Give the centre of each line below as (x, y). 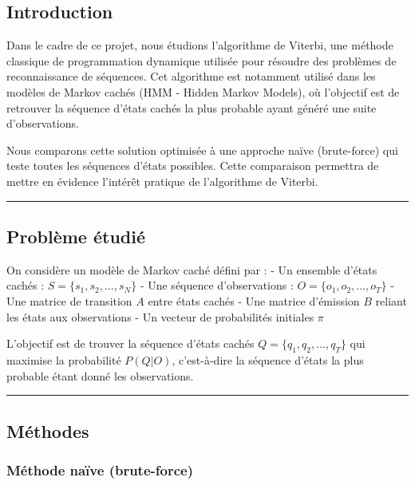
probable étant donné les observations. (100, 375)
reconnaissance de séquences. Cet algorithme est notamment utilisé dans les (191, 76)
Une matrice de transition (69, 300)
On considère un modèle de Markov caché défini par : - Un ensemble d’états (192, 269)
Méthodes (48, 430)
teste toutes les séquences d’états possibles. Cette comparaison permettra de (193, 166)
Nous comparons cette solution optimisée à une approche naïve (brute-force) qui (202, 150)
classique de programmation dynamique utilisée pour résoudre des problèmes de (202, 60)
